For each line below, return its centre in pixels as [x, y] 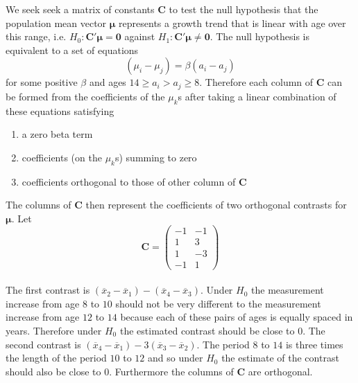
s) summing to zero [156, 157]
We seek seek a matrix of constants [80, 9]
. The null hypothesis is [260, 36]
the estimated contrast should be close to [207, 330]
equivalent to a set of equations [72, 50]
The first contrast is [48, 290]
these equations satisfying [60, 110]
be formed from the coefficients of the [85, 96]
